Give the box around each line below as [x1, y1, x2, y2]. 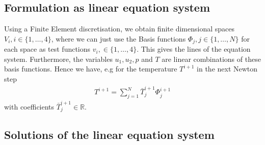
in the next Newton [197, 63, 258, 74]
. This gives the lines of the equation [137, 44, 251, 54]
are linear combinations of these [162, 53, 261, 64]
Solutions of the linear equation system [4, 126, 215, 142]
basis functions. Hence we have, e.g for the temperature [4, 63, 177, 74]
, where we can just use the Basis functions [51, 33, 186, 44]
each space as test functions [4, 44, 91, 54]
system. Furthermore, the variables [4, 53, 113, 64]
